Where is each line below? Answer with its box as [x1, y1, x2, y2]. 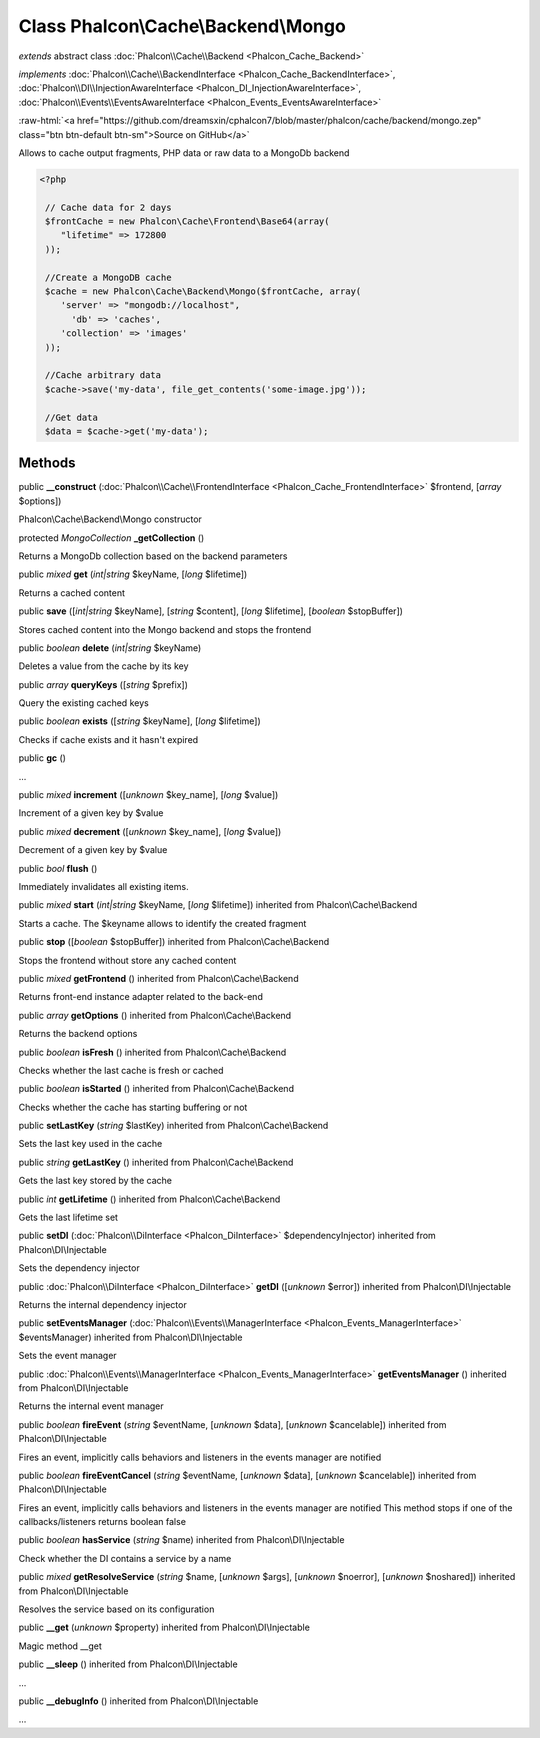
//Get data [45, 411, 99, 423]
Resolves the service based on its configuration [18, 1603, 215, 1615]
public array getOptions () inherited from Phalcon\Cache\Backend [18, 1009, 292, 1021]
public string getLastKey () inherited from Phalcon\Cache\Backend [18, 1156, 294, 1168]
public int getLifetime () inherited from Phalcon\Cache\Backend [18, 1193, 281, 1205]
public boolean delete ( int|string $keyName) [18, 641, 202, 654]
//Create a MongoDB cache [45, 271, 172, 283]
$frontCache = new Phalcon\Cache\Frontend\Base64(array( [45, 216, 330, 227]
